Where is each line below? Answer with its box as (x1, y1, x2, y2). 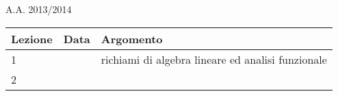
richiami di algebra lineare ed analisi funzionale (101, 51, 327, 67)
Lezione (11, 30, 53, 47)
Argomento (101, 30, 163, 47)
